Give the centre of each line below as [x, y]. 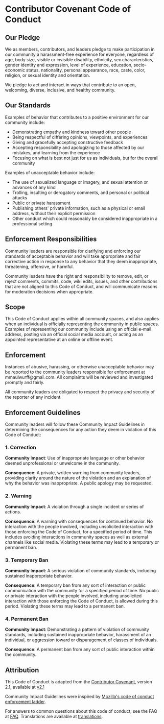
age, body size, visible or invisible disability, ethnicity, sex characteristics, [79, 60]
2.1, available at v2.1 [25, 687]
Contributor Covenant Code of [68, 9]
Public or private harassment [41, 203]
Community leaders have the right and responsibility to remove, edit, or [77, 276]
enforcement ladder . [26, 702]
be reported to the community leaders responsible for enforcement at [75, 372]
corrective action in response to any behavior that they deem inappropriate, [81, 261]
